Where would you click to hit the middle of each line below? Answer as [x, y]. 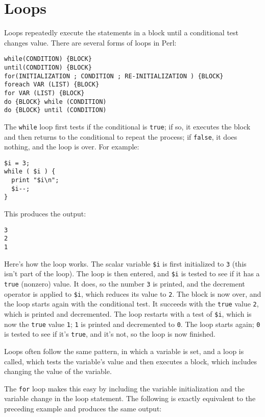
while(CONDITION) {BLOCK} [48, 59]
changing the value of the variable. [58, 371]
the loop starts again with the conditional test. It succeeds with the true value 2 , [131, 304]
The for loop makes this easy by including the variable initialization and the [124, 388]
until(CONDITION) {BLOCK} [48, 67]
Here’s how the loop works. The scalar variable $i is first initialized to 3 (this [125, 263]
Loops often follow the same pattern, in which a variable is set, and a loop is [124, 351]
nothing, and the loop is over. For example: [72, 147]
